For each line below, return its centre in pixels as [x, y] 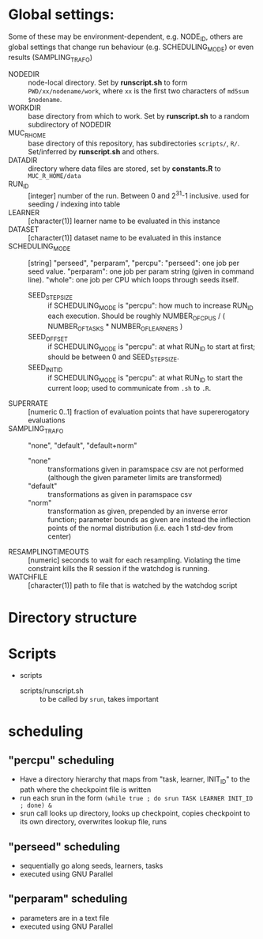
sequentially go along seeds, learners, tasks [91, 866]
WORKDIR [24, 108]
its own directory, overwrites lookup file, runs [93, 822]
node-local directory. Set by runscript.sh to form [108, 83]
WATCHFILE [28, 577]
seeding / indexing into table [74, 204]
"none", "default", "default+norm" [83, 445]
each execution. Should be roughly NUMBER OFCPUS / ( [137, 316]
